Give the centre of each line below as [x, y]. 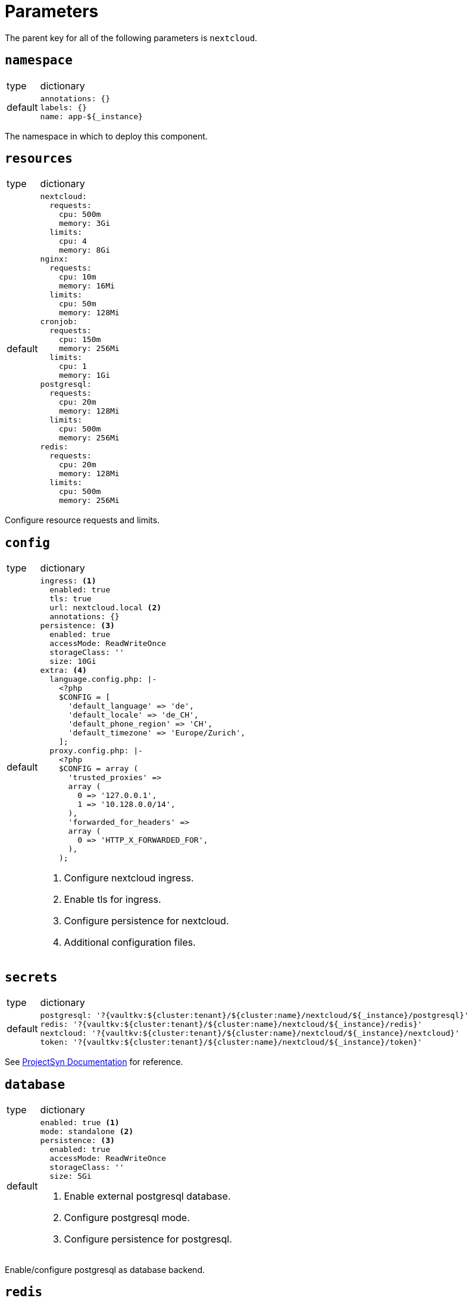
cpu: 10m [77, 277]
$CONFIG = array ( [98, 769]
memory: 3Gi [84, 223]
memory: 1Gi [84, 375]
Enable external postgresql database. [147, 1196]
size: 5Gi [71, 1176]
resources [39, 159]
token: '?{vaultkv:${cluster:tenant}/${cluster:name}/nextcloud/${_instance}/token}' [231, 1042]
